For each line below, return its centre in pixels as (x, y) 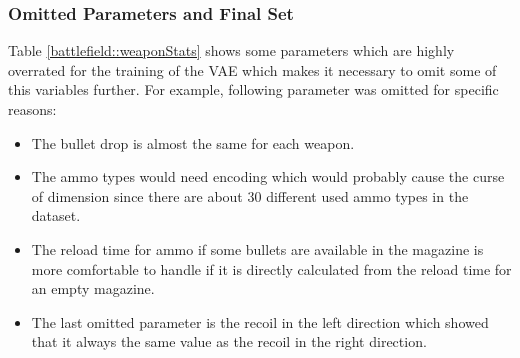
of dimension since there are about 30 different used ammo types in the (250, 195)
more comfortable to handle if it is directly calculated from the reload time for (271, 268)
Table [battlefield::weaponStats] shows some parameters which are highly (231, 50)
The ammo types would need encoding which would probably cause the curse (268, 176)
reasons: (32, 109)
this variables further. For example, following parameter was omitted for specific (253, 89)
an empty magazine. (93, 288)
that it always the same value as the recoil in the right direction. (229, 341)
